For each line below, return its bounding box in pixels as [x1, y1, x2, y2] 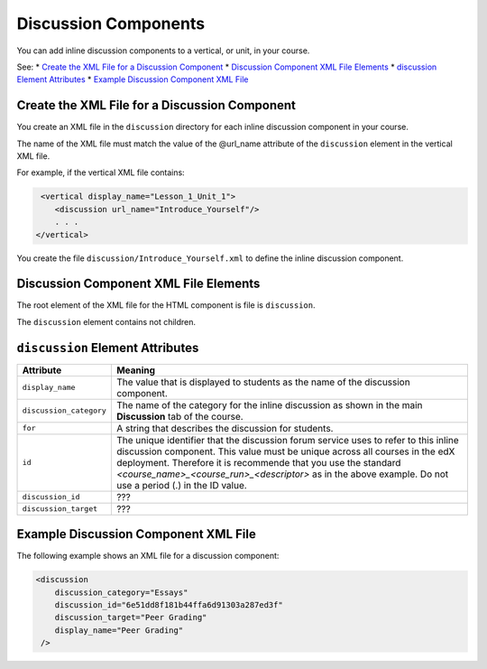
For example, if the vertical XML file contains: [16, 167, 185, 178]
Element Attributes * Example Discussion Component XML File [16, 74, 249, 85]
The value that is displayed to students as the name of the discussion [115, 376, 410, 388]
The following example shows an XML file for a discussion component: [16, 551, 280, 562]
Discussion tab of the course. [115, 410, 243, 423]
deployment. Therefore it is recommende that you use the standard [115, 456, 401, 469]
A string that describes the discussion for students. [115, 422, 334, 434]
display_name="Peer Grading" [54, 625, 184, 636]
